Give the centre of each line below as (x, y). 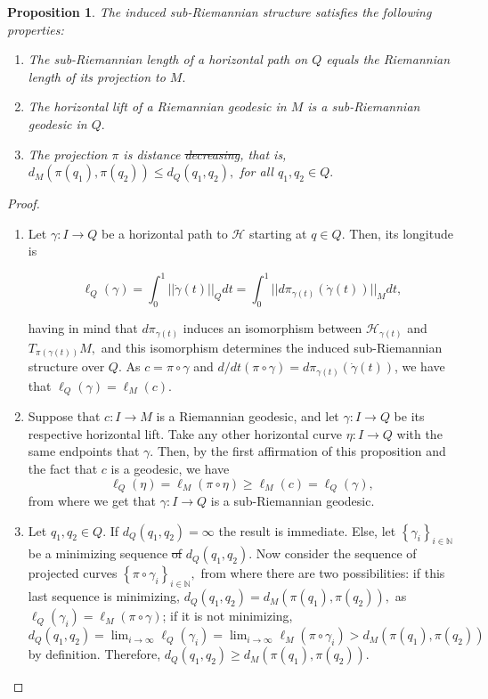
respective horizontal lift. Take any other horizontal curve (185, 433)
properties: (36, 29)
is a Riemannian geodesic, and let (248, 416)
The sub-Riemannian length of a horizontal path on (168, 59)
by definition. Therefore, (94, 654)
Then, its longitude (401, 233)
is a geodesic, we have (170, 469)
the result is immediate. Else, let (307, 530)
